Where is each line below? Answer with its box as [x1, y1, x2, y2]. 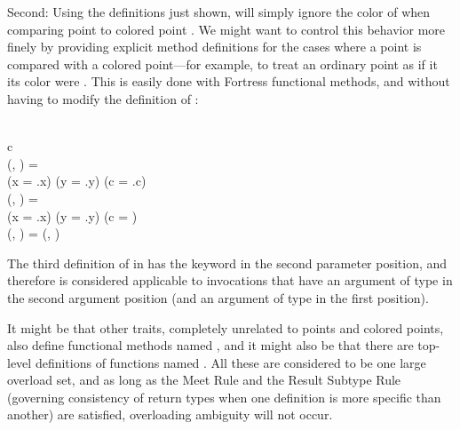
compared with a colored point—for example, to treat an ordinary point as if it [7, 54, 438, 73]
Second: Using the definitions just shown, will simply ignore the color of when [7, 3, 431, 20]
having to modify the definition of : [7, 89, 199, 107]
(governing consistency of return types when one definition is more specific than [7, 387, 441, 406]
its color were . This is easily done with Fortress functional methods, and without [7, 72, 450, 91]
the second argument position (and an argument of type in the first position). [7, 288, 429, 307]
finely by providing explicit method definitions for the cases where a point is [7, 37, 422, 56]
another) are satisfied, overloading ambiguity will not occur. [7, 405, 333, 424]
